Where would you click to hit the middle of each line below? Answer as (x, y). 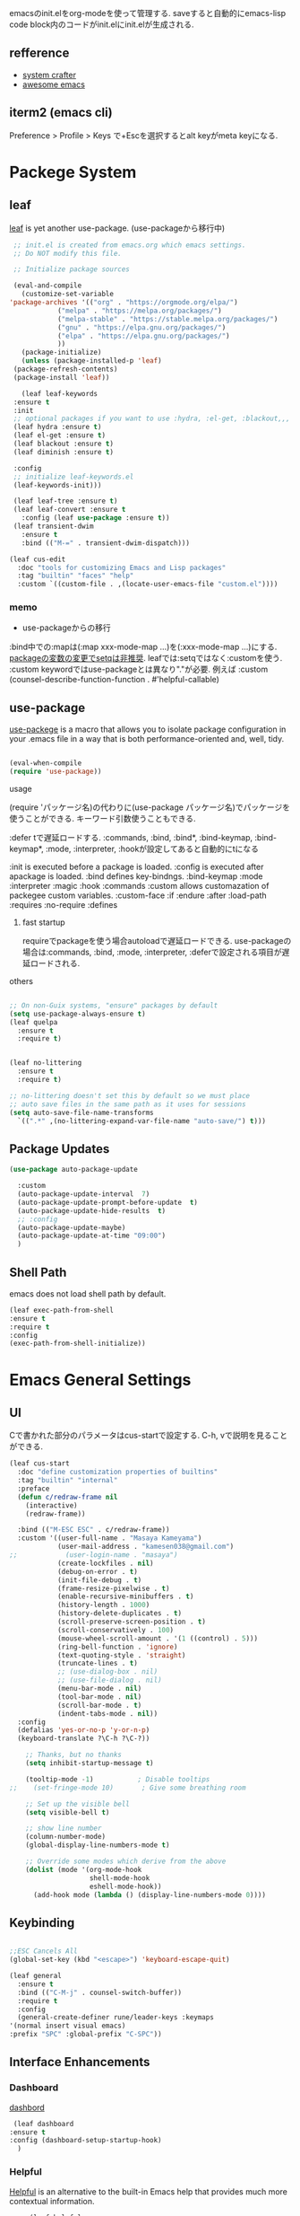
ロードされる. (55, 963)
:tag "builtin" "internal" (68, 1481)
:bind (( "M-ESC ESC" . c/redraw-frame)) (94, 1530)
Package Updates (60, 1149)
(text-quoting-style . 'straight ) (121, 1655)
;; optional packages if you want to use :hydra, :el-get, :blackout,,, (152, 419)
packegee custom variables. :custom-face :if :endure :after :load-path (138, 895)
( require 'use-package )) (56, 772)
